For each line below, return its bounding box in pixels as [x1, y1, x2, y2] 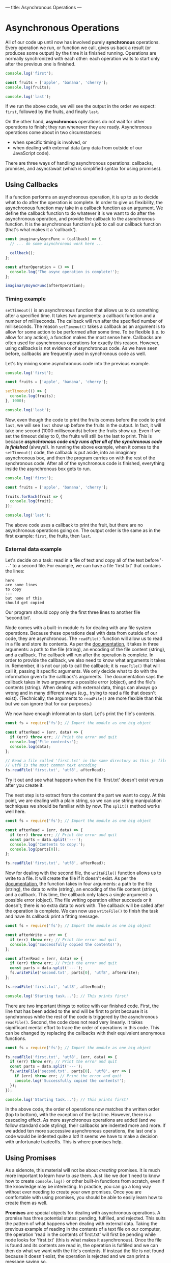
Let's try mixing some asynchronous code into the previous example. [5, 360, 150, 366]
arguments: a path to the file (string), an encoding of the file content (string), [5, 647, 166, 653]
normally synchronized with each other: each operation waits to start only [5, 55, 160, 61]
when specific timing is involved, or [12, 139, 87, 145]
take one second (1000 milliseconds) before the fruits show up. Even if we [5, 427, 161, 434]
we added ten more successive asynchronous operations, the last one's [5, 1128, 156, 1134]
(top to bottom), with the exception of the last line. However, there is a [5, 1112, 152, 1118]
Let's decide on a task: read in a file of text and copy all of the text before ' [5, 557, 162, 563]
